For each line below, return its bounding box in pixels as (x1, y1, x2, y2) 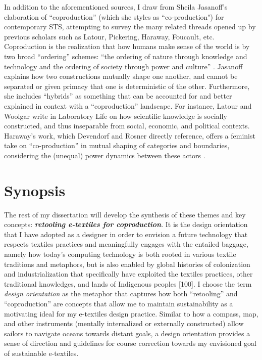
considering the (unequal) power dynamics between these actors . (4, 150, 205, 160)
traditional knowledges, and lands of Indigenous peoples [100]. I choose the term (4, 278, 252, 289)
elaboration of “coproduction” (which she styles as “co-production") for (4, 11, 224, 22)
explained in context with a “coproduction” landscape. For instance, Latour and (4, 100, 252, 111)
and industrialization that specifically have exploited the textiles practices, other (4, 268, 253, 279)
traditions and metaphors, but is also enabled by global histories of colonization (4, 258, 250, 269)
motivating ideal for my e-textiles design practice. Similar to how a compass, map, (4, 308, 258, 319)
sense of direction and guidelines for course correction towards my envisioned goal (4, 338, 257, 348)
